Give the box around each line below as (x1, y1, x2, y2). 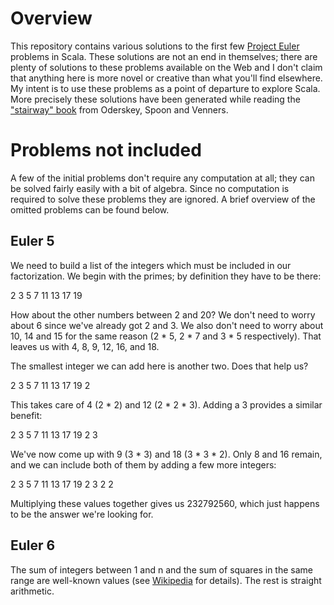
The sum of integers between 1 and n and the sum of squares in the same (10, 563, 313, 576)
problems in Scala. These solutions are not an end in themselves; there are (10, 50, 318, 62)
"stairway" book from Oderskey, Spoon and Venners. (10, 103, 229, 116)
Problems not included (10, 139, 202, 162)
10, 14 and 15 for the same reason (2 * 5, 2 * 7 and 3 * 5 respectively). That (10, 330, 322, 342)
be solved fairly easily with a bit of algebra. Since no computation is (10, 182, 290, 194)
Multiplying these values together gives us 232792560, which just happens (10, 497, 320, 509)
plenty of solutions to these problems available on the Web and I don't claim (10, 61, 323, 73)
